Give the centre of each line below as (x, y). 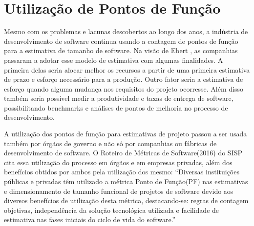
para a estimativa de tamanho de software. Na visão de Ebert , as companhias (121, 50)
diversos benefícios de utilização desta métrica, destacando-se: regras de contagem (126, 200)
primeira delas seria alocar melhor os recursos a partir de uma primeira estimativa (127, 69)
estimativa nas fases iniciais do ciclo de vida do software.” (90, 219)
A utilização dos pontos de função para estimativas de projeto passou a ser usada (126, 134)
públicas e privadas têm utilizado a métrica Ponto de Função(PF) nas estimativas (126, 181)
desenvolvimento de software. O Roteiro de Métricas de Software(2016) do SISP (123, 153)
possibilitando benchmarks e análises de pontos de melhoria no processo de (116, 107)
